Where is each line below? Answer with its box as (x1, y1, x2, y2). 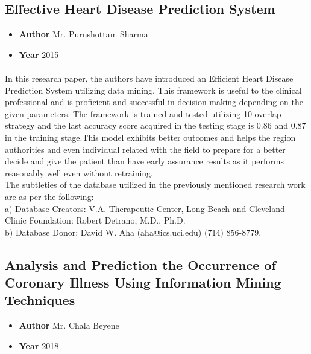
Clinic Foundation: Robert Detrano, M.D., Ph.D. (5, 214, 186, 227)
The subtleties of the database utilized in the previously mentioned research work (5, 178, 306, 191)
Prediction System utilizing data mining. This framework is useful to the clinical (5, 83, 302, 96)
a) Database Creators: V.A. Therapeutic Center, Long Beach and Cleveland (5, 202, 285, 214)
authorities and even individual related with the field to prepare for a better (5, 143, 286, 155)
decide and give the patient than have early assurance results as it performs (5, 155, 284, 167)
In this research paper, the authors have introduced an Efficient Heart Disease (5, 71, 294, 84)
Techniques (5, 291, 75, 309)
